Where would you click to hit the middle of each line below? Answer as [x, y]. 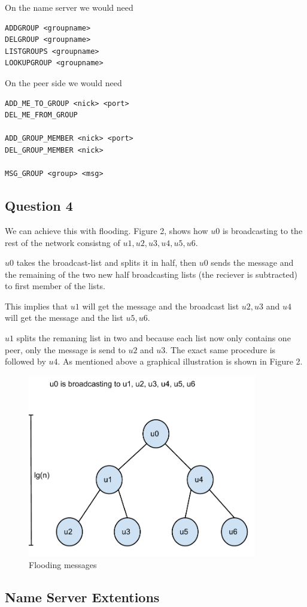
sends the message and [252, 262]
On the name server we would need [69, 7]
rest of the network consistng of [63, 242]
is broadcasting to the [262, 230]
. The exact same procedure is [221, 349]
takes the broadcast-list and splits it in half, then [106, 262]
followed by [25, 361]
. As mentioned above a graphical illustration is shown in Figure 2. [180, 361]
